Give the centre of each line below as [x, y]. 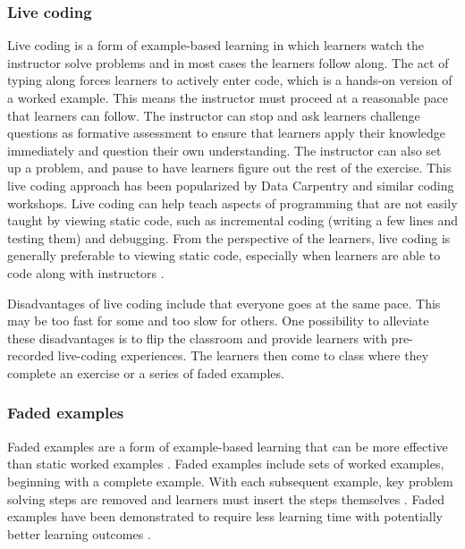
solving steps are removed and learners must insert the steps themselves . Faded [226, 498]
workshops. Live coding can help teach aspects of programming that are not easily [232, 203]
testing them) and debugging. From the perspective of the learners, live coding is [229, 237]
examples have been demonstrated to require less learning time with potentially [225, 516]
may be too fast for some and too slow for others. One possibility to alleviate [218, 321]
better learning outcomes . [79, 533]
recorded [31, 355]
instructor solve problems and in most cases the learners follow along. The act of [228, 62]
